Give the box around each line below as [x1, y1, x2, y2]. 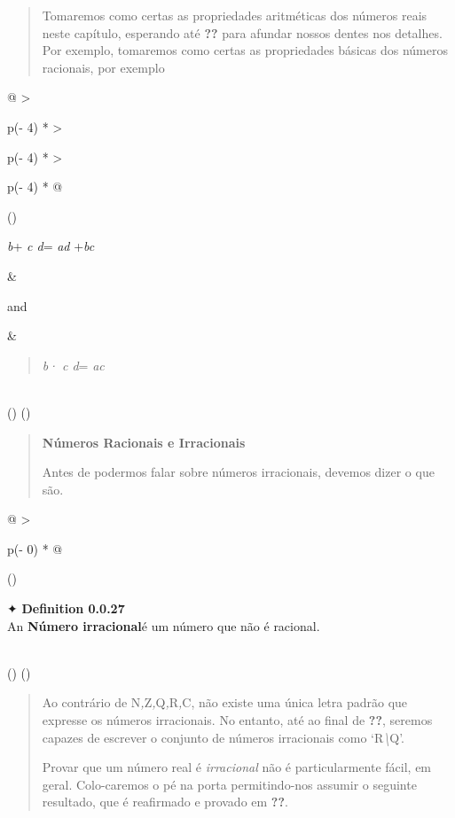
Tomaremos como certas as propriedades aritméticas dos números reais [42, 6, 428, 24]
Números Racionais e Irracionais [42, 432, 246, 451]
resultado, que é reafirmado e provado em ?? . [42, 792, 288, 811]
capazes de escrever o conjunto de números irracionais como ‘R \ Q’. [42, 728, 404, 746]
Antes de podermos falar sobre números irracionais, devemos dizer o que [42, 463, 435, 481]
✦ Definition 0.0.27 [7, 599, 125, 618]
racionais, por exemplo [42, 58, 165, 76]
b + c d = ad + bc [7, 237, 95, 255]
